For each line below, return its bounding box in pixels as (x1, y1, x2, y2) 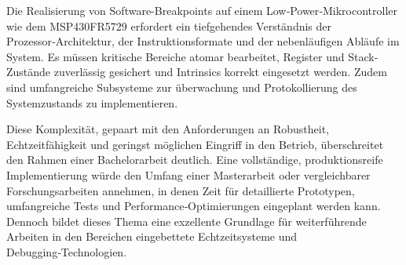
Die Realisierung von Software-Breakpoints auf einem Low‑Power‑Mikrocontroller (6, 2, 398, 18)
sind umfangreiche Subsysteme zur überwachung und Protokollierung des (6, 78, 357, 95)
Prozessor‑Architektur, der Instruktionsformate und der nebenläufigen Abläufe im (6, 33, 400, 49)
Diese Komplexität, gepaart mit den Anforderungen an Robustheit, (6, 121, 329, 137)
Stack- (348, 48, 379, 64)
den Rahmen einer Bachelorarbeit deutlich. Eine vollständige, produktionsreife (6, 151, 383, 168)
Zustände (6, 64, 51, 80)
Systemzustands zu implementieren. (6, 94, 178, 111)
